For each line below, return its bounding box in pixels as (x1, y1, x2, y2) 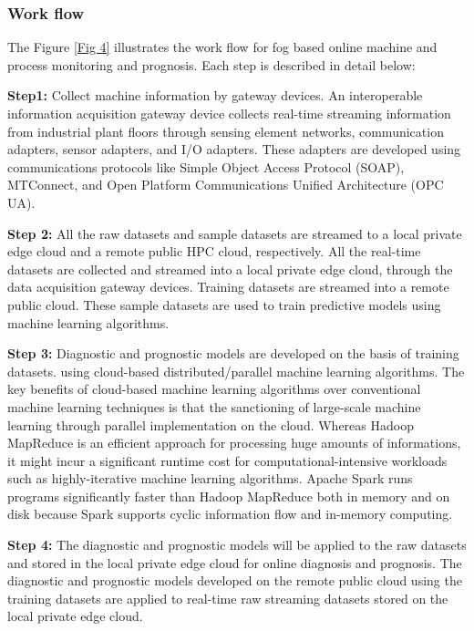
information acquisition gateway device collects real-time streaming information (7, 104, 451, 122)
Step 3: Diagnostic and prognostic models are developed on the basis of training (7, 344, 459, 363)
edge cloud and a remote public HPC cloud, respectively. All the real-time (7, 242, 421, 261)
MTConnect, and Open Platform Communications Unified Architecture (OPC (7, 175, 444, 194)
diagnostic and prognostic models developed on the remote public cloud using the (7, 571, 462, 590)
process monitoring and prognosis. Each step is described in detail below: (7, 55, 416, 74)
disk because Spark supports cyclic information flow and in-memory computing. (7, 504, 453, 523)
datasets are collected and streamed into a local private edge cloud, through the (7, 259, 453, 278)
